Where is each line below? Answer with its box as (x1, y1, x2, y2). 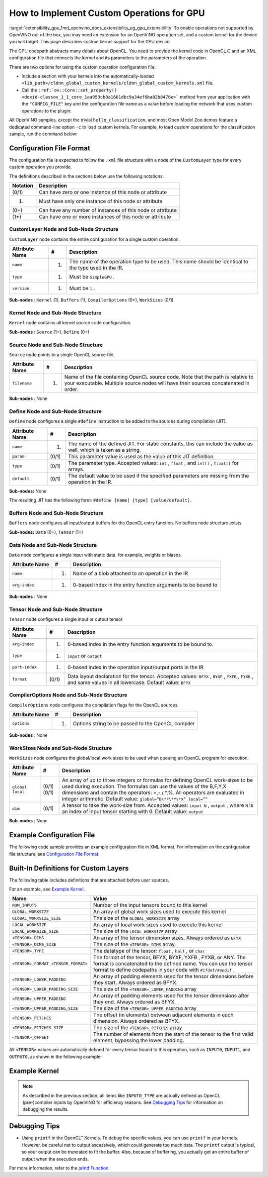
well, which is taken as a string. (67, 446, 141, 453)
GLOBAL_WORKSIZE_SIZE (12, 915, 62, 921)
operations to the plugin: (21, 107, 72, 114)
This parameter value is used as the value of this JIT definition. (67, 453, 215, 460)
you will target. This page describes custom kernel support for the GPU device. (9, 39, 171, 45)
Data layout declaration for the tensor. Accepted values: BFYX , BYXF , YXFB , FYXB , (67, 673, 254, 680)
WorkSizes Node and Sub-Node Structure (9, 744, 112, 751)
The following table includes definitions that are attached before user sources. (9, 877, 169, 883)
